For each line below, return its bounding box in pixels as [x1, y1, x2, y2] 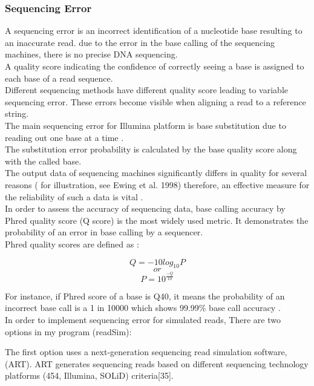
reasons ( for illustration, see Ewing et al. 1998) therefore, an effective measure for [5, 178, 310, 191]
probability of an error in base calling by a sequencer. [5, 226, 203, 238]
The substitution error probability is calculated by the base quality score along [5, 143, 297, 155]
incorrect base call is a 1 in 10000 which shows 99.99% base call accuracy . [5, 301, 281, 314]
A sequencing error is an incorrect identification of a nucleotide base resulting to [5, 24, 303, 37]
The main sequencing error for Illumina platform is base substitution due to [5, 119, 286, 131]
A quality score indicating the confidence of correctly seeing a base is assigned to [5, 60, 304, 72]
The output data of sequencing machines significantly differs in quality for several [5, 166, 307, 179]
